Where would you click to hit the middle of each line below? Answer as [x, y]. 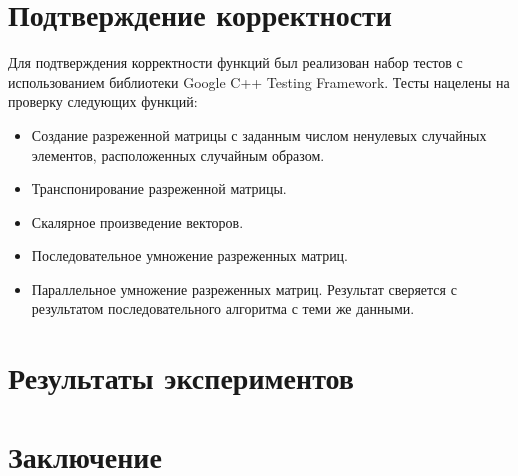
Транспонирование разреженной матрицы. [159, 188]
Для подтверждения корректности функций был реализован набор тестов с [235, 62]
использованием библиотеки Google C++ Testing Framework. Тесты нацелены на [259, 81]
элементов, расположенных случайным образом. [178, 154]
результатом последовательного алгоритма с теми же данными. [223, 308]
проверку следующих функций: [103, 101]
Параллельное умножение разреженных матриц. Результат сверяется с [244, 288]
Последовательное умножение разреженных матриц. [190, 255]
